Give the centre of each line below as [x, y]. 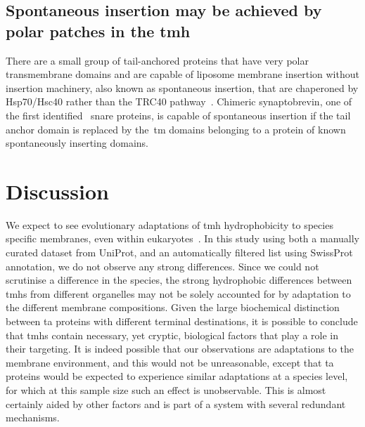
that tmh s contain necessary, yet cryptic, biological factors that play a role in [172, 335]
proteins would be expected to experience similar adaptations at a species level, [177, 376]
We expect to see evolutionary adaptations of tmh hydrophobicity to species [169, 224]
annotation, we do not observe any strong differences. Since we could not [162, 266]
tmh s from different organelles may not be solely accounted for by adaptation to [178, 293]
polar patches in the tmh [98, 31]
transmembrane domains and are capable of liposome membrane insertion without [182, 74]
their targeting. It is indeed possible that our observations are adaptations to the [180, 349]
